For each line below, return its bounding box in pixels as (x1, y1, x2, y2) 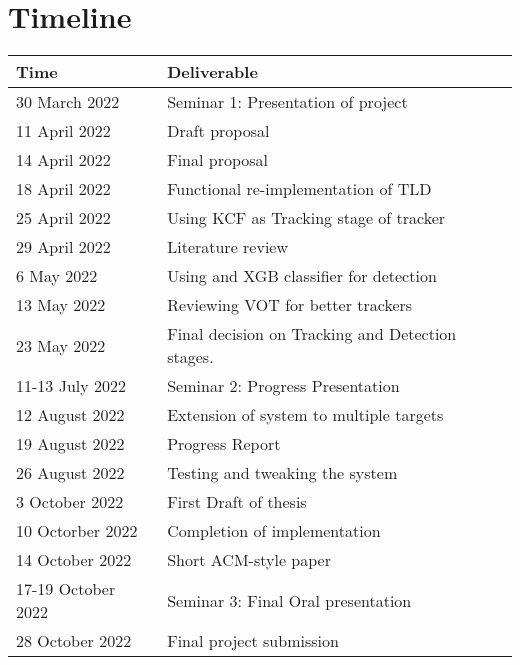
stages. (167, 345, 214, 369)
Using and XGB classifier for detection (167, 264, 437, 288)
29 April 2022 (16, 235, 111, 259)
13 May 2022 (16, 293, 106, 317)
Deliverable (167, 60, 258, 84)
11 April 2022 (16, 119, 111, 143)
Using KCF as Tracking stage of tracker (167, 206, 446, 230)
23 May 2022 (16, 333, 106, 357)
